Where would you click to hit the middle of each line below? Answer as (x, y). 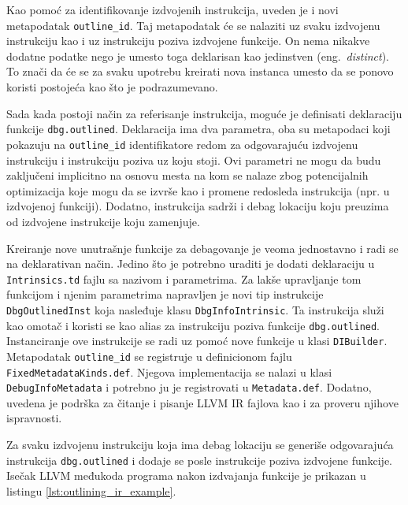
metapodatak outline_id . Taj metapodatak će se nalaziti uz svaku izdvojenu (193, 25)
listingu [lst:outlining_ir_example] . (91, 490)
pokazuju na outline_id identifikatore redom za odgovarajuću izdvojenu (182, 144)
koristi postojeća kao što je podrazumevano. (112, 87)
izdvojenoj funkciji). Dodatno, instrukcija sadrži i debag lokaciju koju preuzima (198, 206)
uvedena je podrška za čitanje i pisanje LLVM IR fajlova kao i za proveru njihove (202, 402)
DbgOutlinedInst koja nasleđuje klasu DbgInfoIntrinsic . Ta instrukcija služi (195, 309)
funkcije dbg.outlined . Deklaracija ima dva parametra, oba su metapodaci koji (198, 129)
